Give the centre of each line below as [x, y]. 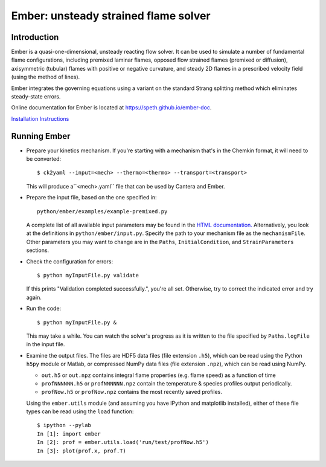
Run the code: [44, 309]
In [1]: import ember [69, 434]
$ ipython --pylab [64, 425]
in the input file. [46, 344]
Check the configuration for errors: [70, 261]
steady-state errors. [36, 97]
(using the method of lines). [46, 77]
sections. [38, 250]
